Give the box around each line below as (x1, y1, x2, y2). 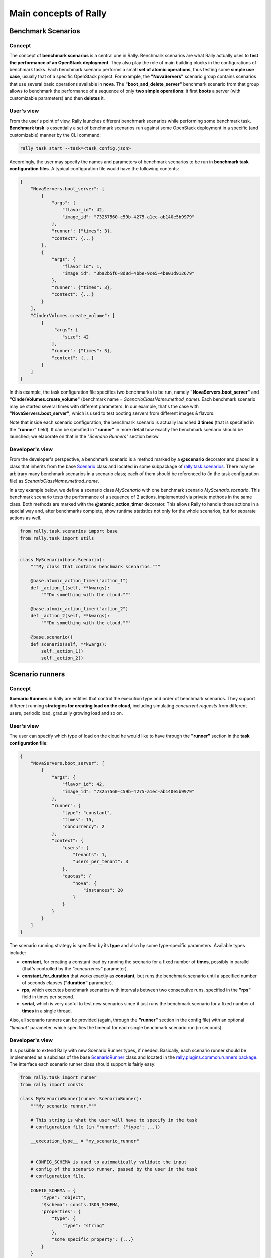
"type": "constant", (62, 810, 113, 815)
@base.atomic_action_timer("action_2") (30, 606, 129, 611)
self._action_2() (41, 655, 84, 661)
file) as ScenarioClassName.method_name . (9, 478, 100, 484)
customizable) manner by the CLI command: (9, 132, 101, 138)
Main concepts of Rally (9, 8, 107, 19)
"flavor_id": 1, (62, 263, 102, 269)
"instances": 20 (83, 887, 123, 893)
